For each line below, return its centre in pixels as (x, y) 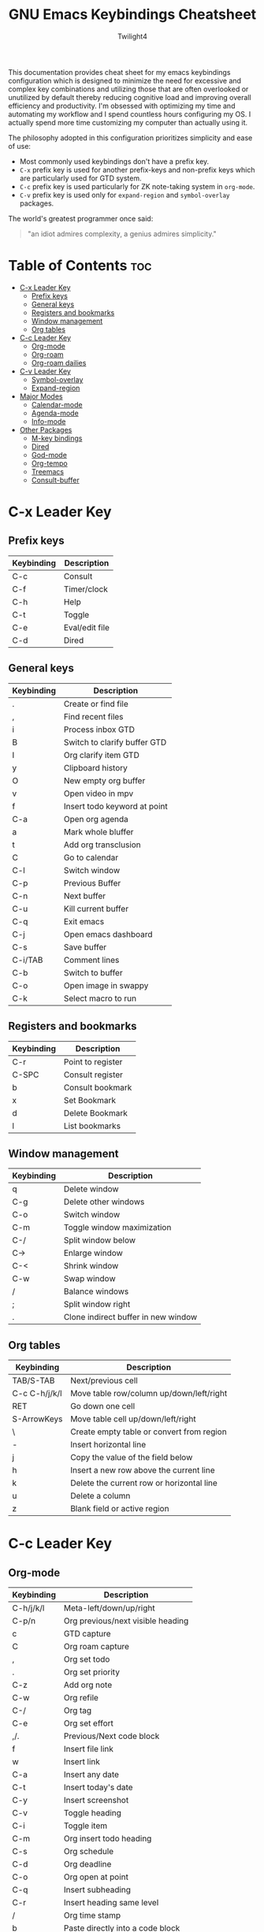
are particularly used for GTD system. (80, 178)
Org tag (78, 1711)
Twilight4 (132, 36)
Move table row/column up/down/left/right (149, 1394)
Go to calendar (91, 857)
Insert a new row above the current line (143, 1470)
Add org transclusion (102, 845)
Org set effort (89, 1723)
